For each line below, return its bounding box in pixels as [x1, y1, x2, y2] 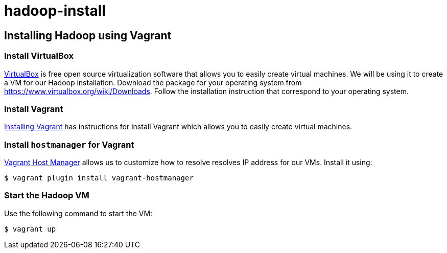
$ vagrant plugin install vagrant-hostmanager [4, 174, 194, 182]
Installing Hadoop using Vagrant [4, 29, 172, 42]
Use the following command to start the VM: [4, 209, 153, 218]
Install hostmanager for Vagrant [4, 139, 134, 150]
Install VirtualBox [4, 51, 74, 61]
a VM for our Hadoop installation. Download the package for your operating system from [4, 78, 302, 87]
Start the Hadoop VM [4, 190, 89, 201]
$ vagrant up [4, 224, 56, 233]
